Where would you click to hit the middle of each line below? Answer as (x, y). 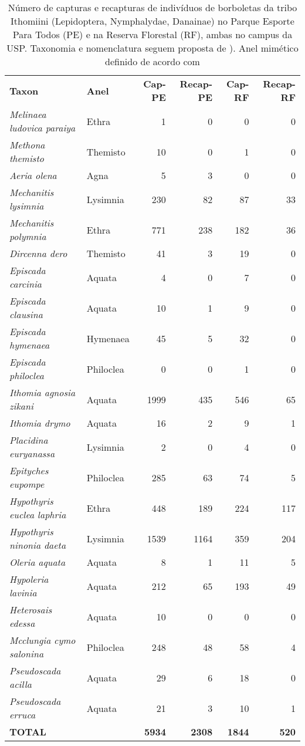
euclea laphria (38, 514)
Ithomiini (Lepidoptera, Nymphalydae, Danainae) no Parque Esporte (152, 21)
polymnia (28, 236)
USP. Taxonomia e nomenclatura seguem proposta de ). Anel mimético (152, 48)
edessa (22, 623)
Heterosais (31, 610)
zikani (21, 406)
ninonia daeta (38, 545)
